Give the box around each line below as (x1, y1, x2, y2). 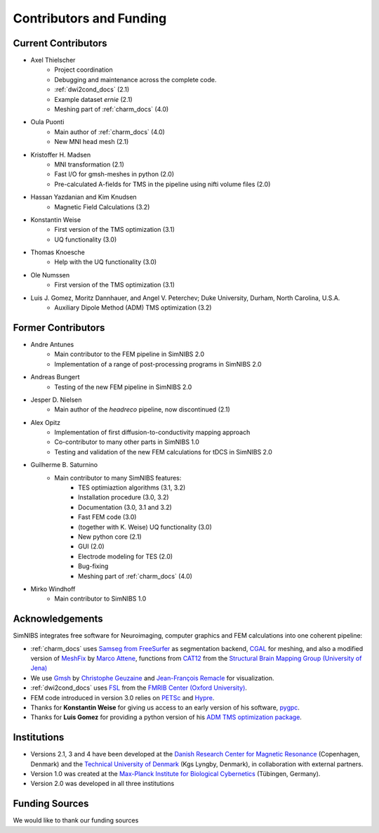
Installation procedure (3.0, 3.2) (78, 493, 169, 501)
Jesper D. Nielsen (30, 395, 82, 404)
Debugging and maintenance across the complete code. (54, 75, 217, 84)
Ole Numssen (30, 270, 70, 279)
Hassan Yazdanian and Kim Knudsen (30, 193, 137, 202)
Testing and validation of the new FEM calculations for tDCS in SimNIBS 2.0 (54, 447, 273, 456)
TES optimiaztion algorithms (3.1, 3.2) (78, 483, 186, 492)
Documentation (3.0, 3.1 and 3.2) (78, 503, 172, 511)
